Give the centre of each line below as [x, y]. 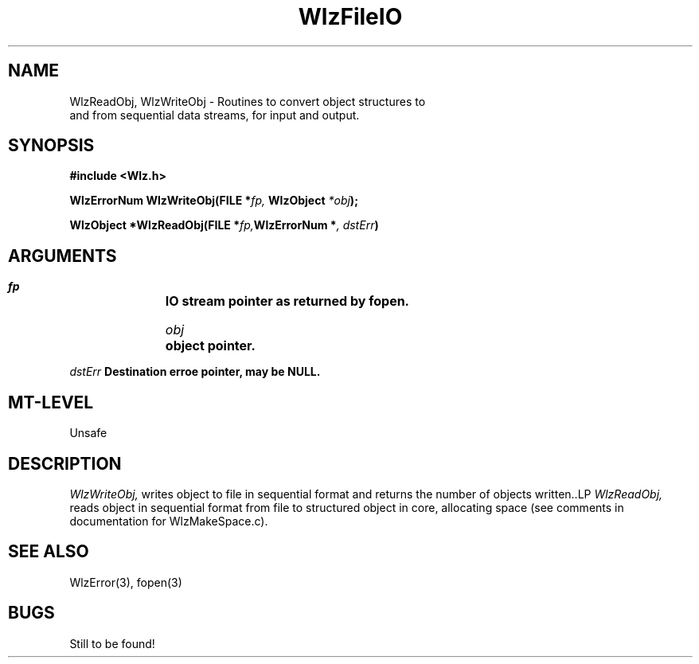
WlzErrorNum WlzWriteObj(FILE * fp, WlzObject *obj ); [214, 201]
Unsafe [88, 433]
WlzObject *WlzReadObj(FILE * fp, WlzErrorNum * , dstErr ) [224, 225]
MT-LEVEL [51, 402]
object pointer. [210, 346]
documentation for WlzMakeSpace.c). [169, 521]
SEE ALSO [49, 552]
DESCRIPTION [65, 463]
